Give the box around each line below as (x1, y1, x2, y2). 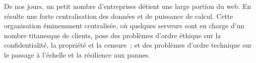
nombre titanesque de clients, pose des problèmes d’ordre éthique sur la (4, 30, 221, 40)
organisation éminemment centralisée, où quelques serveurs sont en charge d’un (4, 20, 245, 31)
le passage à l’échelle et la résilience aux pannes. (4, 49, 150, 60)
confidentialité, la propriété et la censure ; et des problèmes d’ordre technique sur (4, 40, 252, 50)
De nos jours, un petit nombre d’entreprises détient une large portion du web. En (4, 1, 251, 11)
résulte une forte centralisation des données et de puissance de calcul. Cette (4, 10, 233, 21)
